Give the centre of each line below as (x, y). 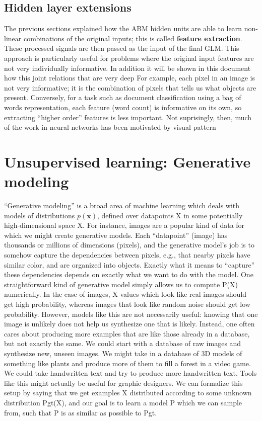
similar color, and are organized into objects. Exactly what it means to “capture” (129, 264)
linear (13, 38)
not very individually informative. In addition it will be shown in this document (127, 68)
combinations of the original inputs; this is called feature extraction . (133, 38)
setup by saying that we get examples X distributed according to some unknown (128, 393)
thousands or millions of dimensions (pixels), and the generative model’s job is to (129, 245)
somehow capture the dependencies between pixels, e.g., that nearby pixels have (127, 255)
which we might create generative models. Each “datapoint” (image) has (116, 235)
